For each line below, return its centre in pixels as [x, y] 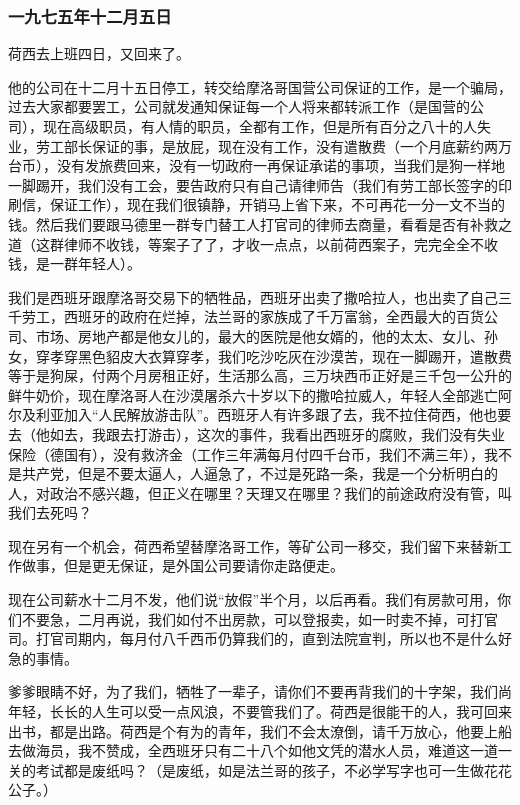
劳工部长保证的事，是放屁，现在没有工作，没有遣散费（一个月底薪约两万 [273, 145]
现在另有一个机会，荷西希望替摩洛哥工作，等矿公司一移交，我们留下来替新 [253, 545]
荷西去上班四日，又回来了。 [99, 53]
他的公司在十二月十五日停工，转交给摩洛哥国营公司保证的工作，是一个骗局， [260, 86]
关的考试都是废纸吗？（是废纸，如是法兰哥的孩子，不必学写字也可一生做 [246, 769]
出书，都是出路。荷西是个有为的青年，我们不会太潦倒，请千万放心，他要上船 [260, 730]
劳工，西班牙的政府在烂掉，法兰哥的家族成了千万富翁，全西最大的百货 [252, 316]
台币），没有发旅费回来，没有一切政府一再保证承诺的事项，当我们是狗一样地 [256, 165]
